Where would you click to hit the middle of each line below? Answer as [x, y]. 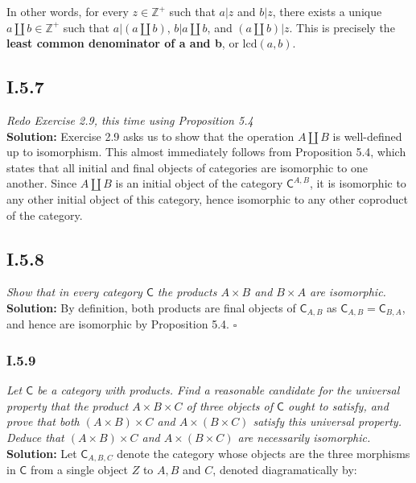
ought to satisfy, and [338, 405]
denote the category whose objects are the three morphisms [264, 453]
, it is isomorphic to [358, 183]
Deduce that [35, 437]
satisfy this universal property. [327, 421]
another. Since [42, 183]
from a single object [79, 470]
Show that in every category [74, 292]
